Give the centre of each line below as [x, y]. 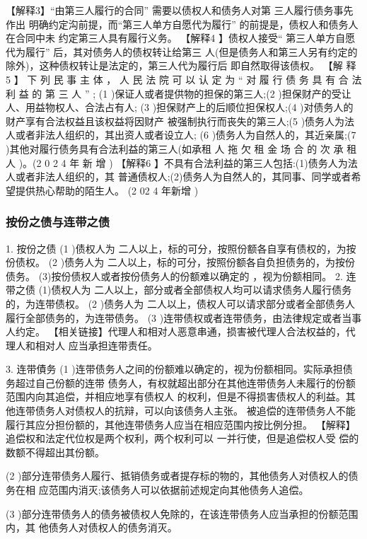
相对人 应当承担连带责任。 [96, 345]
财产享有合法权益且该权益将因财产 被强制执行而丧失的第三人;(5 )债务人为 [175, 121]
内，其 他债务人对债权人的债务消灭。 [92, 527]
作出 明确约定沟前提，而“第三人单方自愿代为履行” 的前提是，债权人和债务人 [182, 24]
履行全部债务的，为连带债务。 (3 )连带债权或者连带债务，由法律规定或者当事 [184, 317]
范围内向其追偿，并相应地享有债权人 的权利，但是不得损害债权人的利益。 [176, 396]
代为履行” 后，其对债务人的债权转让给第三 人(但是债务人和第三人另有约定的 [182, 51]
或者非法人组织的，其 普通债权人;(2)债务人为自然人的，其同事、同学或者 [183, 176]
